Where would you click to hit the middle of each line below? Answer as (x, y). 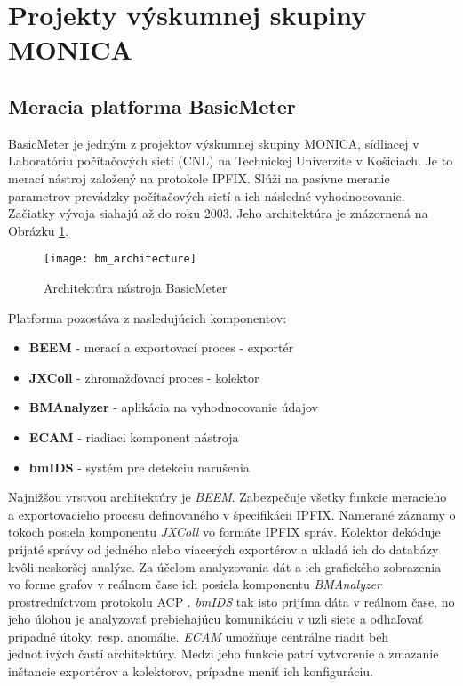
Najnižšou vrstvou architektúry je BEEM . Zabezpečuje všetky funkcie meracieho (228, 497)
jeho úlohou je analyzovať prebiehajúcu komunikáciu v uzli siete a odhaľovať (216, 619)
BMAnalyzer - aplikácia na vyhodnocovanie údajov (173, 407)
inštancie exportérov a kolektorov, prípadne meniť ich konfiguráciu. (191, 671)
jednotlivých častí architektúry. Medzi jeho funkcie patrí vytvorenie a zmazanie (224, 654)
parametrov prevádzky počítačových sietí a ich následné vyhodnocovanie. (207, 195)
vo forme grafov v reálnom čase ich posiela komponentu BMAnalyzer (195, 584)
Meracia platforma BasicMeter (152, 105)
